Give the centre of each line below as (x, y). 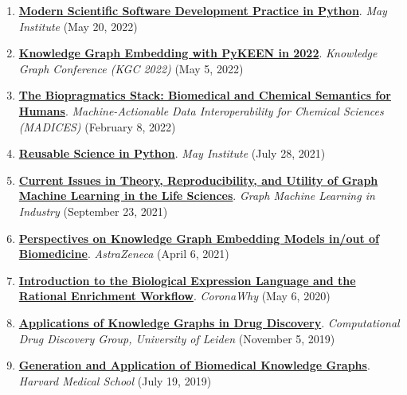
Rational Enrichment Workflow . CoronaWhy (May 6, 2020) (174, 296)
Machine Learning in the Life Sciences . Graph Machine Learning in (197, 196)
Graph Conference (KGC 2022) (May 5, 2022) (131, 68)
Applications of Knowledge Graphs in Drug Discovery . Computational (209, 322)
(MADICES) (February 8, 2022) (97, 126)
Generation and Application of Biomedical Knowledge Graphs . (194, 365)
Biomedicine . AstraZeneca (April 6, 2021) (124, 254)
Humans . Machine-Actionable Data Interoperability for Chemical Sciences (201, 110)
